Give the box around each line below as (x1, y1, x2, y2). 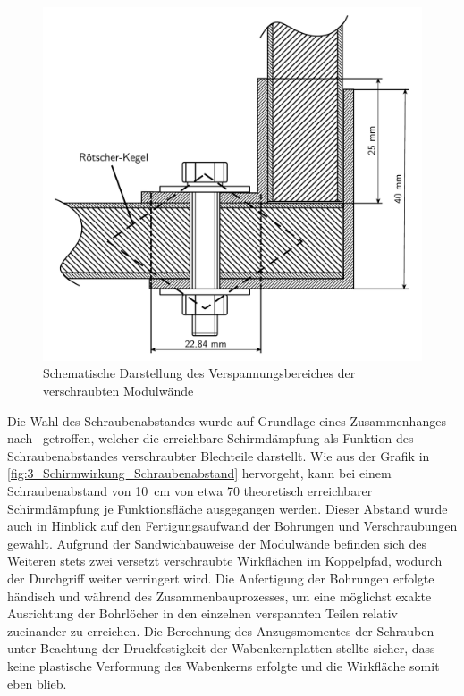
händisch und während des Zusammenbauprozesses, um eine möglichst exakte (7, 586, 432, 605)
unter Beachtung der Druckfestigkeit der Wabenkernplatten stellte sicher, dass (7, 639, 435, 658)
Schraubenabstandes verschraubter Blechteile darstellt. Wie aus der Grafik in (7, 446, 430, 465)
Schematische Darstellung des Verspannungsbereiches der (43, 364, 356, 382)
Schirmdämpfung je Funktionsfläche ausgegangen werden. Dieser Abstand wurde (7, 499, 448, 517)
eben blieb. (7, 674, 67, 692)
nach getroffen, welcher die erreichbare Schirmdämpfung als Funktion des (7, 429, 414, 448)
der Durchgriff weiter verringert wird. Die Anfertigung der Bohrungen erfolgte (7, 568, 434, 587)
